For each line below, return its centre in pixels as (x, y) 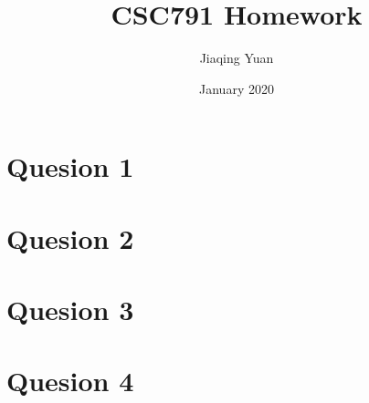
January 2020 (237, 88)
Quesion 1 (70, 166)
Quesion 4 (70, 381)
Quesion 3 (70, 310)
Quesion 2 (70, 238)
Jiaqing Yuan (237, 58)
